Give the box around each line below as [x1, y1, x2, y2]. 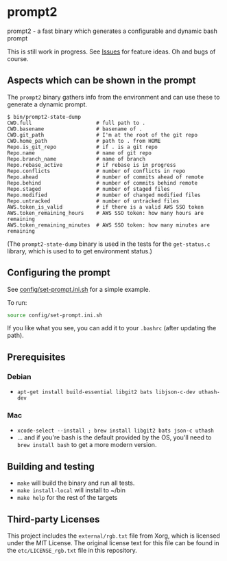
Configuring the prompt [7, 267, 111, 279]
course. [7, 54, 29, 62]
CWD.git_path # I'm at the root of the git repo [7, 131, 198, 138]
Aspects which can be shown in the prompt [7, 75, 196, 87]
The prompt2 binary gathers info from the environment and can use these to [7, 93, 220, 101]
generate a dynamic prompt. [7, 100, 88, 108]
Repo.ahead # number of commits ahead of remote [7, 173, 204, 181]
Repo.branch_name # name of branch [7, 155, 146, 162]
